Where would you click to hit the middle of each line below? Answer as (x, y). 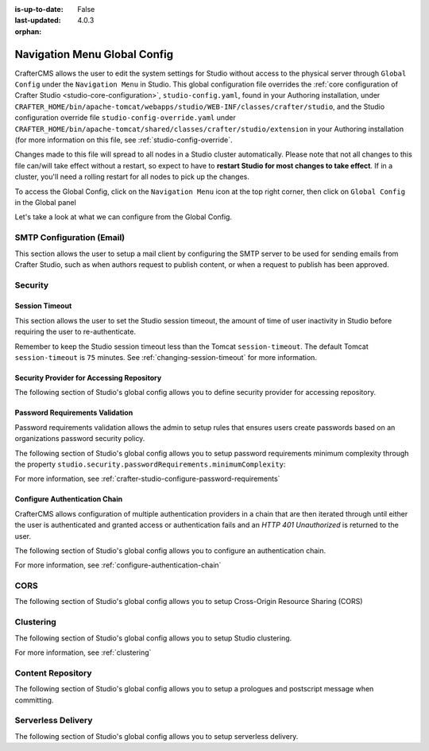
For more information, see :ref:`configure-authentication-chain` (118, 565)
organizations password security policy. (80, 439)
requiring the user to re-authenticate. (75, 332)
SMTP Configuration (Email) (70, 238)
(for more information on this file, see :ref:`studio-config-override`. (124, 140)
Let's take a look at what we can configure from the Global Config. (123, 217)
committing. (34, 700)
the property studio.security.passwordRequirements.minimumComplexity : (150, 464)
